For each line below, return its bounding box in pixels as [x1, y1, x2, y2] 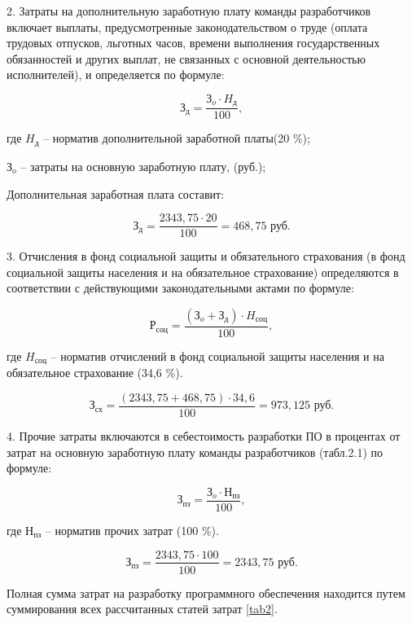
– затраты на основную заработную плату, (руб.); [20, 157, 266, 174]
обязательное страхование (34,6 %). [7, 364, 183, 381]
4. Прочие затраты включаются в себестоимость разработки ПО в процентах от [7, 428, 401, 445]
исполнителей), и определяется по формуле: [7, 66, 225, 83]
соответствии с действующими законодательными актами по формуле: [7, 279, 354, 296]
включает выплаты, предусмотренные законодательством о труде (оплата [7, 18, 368, 35]
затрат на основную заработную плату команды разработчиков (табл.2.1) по [7, 443, 383, 460]
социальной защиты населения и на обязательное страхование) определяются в [7, 263, 399, 280]
